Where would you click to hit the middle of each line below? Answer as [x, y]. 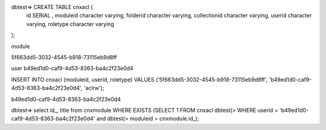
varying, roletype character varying [70, 24]
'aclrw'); [94, 88]
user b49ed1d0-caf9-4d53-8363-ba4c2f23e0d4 [72, 68]
